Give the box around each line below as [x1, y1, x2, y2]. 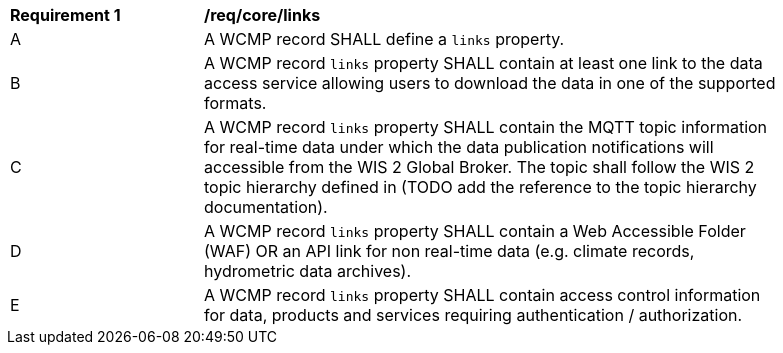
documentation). [204, 197, 328, 217]
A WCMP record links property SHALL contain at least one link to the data [204, 53, 763, 73]
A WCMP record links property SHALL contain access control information [204, 285, 761, 305]
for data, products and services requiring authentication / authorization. [204, 305, 743, 325]
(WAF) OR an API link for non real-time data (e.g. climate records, [204, 241, 695, 261]
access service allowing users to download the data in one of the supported [204, 73, 776, 93]
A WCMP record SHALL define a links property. [204, 29, 565, 49]
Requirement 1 [10, 5, 121, 25]
